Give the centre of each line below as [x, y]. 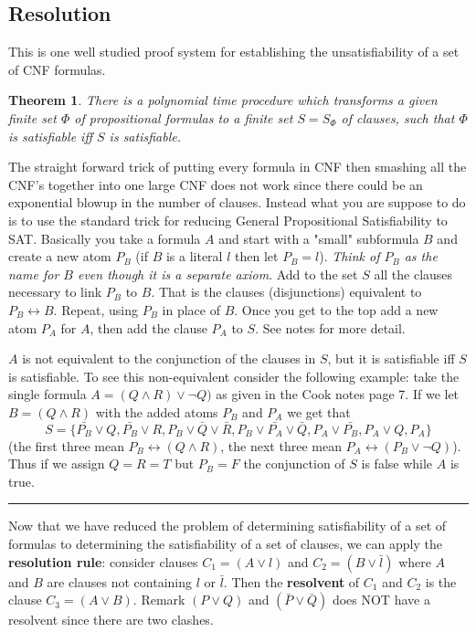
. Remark [159, 600]
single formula [48, 394]
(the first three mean [66, 445]
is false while [397, 463]
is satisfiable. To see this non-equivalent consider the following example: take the [234, 376]
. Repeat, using [96, 309]
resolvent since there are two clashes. [111, 620]
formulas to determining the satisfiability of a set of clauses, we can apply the [225, 544]
